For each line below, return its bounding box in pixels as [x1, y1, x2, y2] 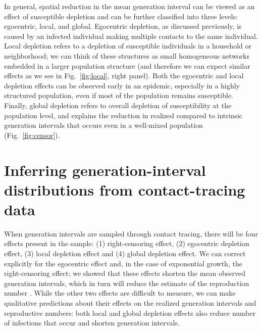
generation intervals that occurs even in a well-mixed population [4, 120, 203, 130]
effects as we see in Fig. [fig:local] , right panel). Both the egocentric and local [4, 70, 244, 81]
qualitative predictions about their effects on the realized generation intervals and [4, 297, 256, 308]
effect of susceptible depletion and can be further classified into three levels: [4, 11, 238, 21]
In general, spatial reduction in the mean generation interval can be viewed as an [4, 1, 255, 11]
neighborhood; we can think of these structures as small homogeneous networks [4, 50, 250, 61]
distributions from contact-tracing [4, 179, 245, 200]
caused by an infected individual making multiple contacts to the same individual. [4, 30, 258, 41]
